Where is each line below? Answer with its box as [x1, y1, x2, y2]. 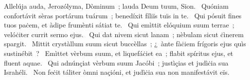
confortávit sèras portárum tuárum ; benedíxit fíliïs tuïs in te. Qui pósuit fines [4, 10, 242, 20]
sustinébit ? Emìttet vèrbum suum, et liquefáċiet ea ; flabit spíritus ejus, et [4, 48, 233, 58]
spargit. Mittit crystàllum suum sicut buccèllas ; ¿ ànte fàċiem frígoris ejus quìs [4, 39, 246, 49]
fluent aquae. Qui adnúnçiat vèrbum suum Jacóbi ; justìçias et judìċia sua [4, 57, 229, 67]
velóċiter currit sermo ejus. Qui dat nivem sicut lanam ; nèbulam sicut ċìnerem [4, 29, 244, 39]
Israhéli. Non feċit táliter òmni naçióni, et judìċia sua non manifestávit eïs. [4, 67, 230, 77]
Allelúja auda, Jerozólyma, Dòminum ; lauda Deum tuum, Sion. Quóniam [4, 1, 229, 11]
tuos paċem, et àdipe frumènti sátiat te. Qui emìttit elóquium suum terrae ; [4, 20, 234, 30]
